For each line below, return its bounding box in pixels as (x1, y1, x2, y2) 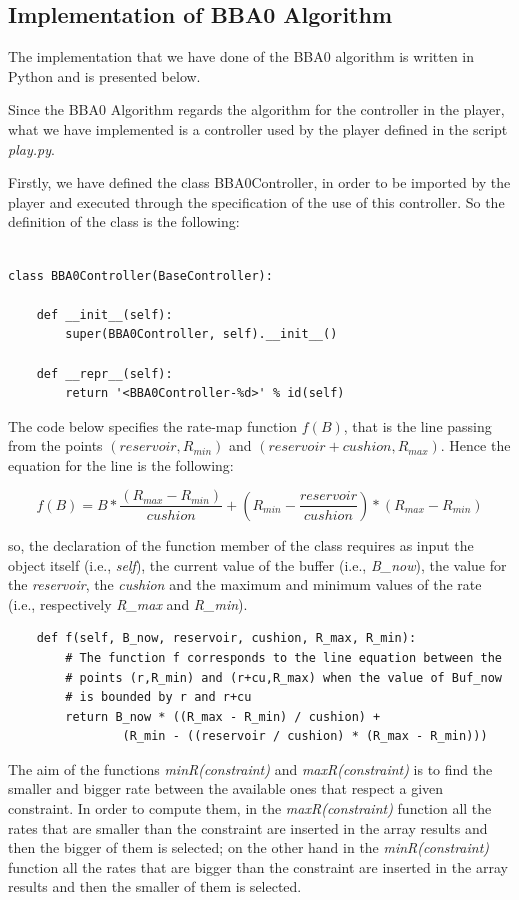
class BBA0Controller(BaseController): (8, 268, 273, 283)
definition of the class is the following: (8, 211, 240, 232)
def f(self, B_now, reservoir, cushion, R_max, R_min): (36, 631, 417, 646)
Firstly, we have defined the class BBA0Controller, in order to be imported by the (8, 172, 511, 193)
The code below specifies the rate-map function (8, 415, 298, 436)
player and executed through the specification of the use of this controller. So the (8, 191, 505, 212)
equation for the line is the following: (8, 454, 234, 475)
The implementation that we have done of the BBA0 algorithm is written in (8, 46, 475, 67)
